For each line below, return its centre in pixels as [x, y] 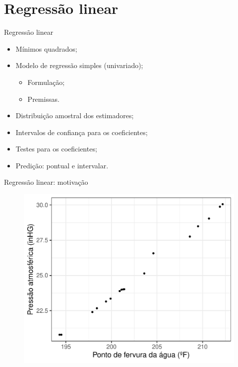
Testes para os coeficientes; [56, 149]
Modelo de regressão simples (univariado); [79, 65]
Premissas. [43, 99]
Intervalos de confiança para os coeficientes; [82, 132]
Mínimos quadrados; [46, 48]
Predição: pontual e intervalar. [62, 165]
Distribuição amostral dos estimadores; [75, 115]
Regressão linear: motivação [46, 182]
